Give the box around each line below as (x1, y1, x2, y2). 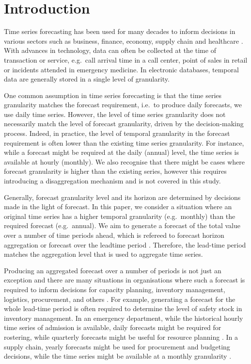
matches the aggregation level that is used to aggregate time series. (4, 249, 203, 259)
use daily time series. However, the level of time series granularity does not (4, 109, 226, 119)
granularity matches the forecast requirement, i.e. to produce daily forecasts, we (4, 99, 242, 110)
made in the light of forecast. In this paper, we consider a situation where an (4, 201, 232, 212)
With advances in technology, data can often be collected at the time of (4, 45, 216, 55)
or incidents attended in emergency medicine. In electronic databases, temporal (4, 64, 239, 74)
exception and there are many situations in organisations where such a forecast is (4, 275, 245, 285)
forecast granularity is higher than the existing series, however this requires (4, 166, 227, 176)
